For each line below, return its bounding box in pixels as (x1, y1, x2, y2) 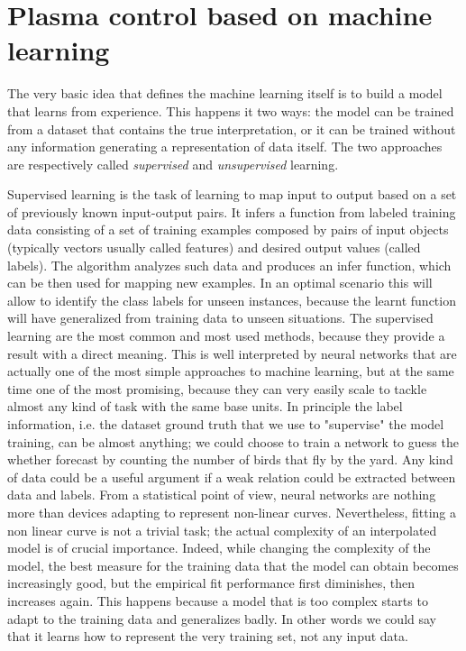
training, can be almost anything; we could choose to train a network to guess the (7, 432, 459, 451)
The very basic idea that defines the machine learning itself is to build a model (7, 84, 443, 103)
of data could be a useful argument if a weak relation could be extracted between (7, 467, 456, 486)
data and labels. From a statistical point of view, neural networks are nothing (7, 485, 436, 504)
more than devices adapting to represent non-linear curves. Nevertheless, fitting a (7, 502, 456, 521)
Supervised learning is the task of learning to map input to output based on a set (7, 185, 457, 204)
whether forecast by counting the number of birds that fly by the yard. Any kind (7, 450, 453, 469)
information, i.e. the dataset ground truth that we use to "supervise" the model (7, 415, 444, 433)
